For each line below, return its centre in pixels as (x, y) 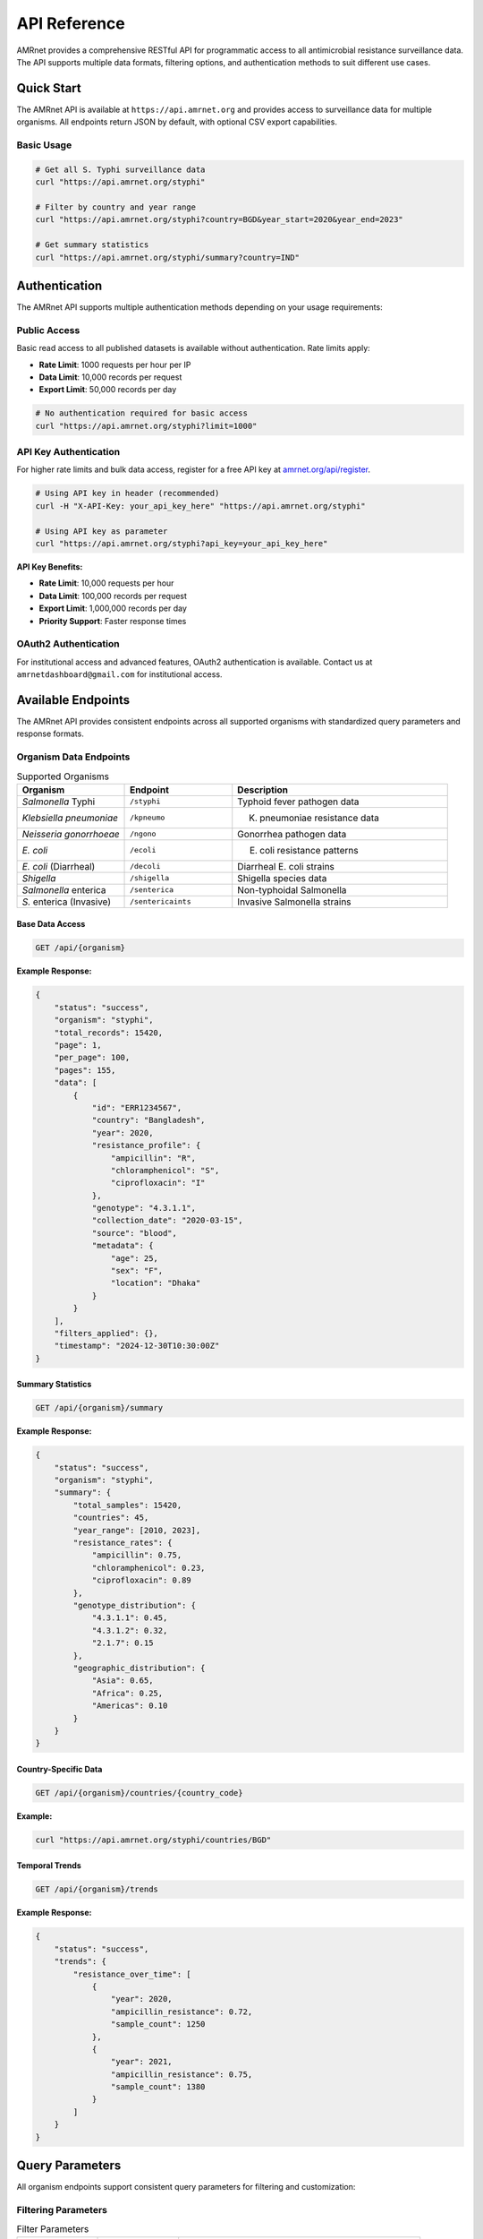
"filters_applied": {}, (106, 1333)
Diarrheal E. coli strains (286, 866)
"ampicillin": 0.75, (137, 1555)
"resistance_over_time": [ (132, 1974)
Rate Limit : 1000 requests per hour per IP (115, 365)
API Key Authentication (68, 452)
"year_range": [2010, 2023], (137, 1530)
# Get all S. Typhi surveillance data (120, 169)
